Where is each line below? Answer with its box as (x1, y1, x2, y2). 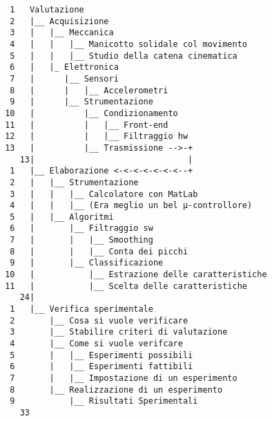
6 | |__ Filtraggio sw (10, 223, 153, 234)
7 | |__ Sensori (10, 73, 119, 84)
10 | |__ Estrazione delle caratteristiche (5, 270, 267, 280)
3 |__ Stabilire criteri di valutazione (10, 327, 228, 337)
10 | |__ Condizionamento (5, 108, 178, 118)
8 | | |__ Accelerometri (10, 85, 168, 95)
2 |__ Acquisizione (10, 16, 109, 26)
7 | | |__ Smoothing (10, 235, 153, 245)
